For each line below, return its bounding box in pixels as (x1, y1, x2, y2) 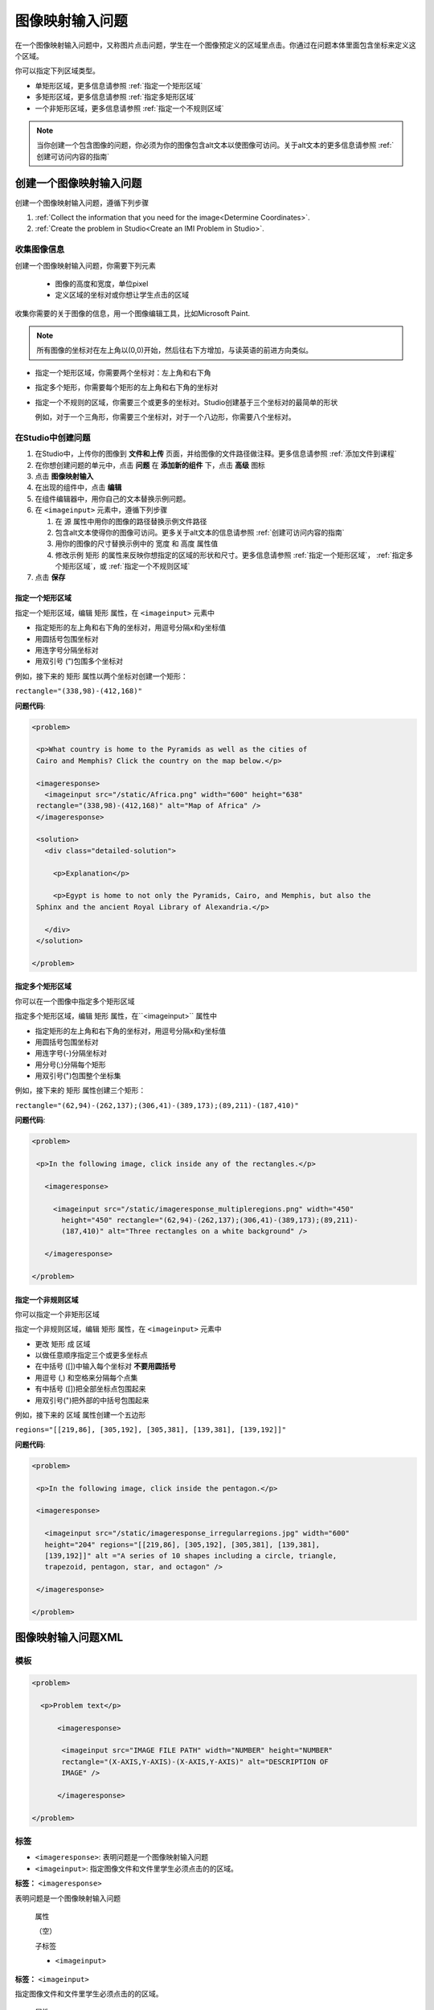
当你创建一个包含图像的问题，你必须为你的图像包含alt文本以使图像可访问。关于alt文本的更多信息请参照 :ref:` (36, 141, 394, 150)
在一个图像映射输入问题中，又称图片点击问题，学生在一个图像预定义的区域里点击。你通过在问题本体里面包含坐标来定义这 (14, 40, 416, 50)
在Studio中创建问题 (14, 432, 91, 443)
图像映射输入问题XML (14, 1631, 124, 1644)
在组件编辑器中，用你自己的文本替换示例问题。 (35, 494, 190, 503)
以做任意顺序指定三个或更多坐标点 (35, 1351, 148, 1360)
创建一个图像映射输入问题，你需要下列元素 (14, 260, 156, 270)
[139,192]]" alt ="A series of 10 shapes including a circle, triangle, (44, 1551, 338, 1560)
